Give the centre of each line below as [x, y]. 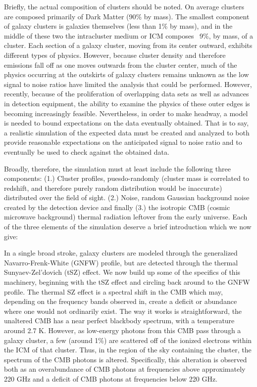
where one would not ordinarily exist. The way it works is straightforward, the [123, 311]
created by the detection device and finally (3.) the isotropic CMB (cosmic [117, 207]
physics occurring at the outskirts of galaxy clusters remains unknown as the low [127, 74]
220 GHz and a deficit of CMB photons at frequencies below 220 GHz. [111, 378]
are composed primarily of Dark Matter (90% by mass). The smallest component [127, 16]
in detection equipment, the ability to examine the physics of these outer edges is [127, 103]
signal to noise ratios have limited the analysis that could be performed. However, [128, 84]
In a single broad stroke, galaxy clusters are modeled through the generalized [121, 253]
